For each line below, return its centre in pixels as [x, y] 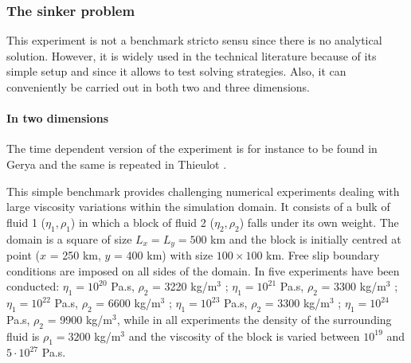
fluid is [23, 336]
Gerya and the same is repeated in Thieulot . [117, 164]
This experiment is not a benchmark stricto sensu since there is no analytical [194, 40]
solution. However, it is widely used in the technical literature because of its [192, 55]
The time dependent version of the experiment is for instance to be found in [192, 148]
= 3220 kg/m [185, 286]
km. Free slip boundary [323, 255]
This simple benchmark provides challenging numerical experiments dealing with [203, 191]
